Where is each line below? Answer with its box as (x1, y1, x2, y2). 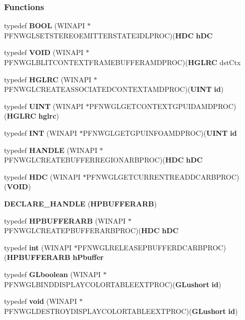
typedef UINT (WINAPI (4, 100, 84, 111)
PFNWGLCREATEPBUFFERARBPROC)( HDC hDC (4, 225, 179, 236)
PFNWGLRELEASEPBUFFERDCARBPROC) (77, 242, 226, 252)
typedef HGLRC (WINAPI (4, 74, 92, 84)
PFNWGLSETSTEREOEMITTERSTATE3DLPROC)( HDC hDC (4, 30, 213, 40)
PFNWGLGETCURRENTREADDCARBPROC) (86, 171, 239, 182)
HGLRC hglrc (7, 111, 56, 121)
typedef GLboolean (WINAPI (4, 269, 101, 279)
